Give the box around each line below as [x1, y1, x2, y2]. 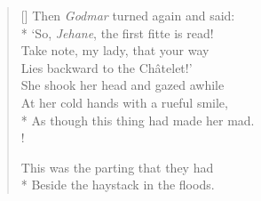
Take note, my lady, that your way [20, 41, 210, 60]
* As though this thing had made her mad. [20, 110, 255, 129]
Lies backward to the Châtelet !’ [20, 58, 193, 76]
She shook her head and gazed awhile [20, 76, 225, 94]
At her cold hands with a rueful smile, [20, 92, 228, 111]
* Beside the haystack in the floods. [20, 175, 215, 194]
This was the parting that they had [20, 157, 214, 176]
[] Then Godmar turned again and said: [20, 6, 235, 24]
